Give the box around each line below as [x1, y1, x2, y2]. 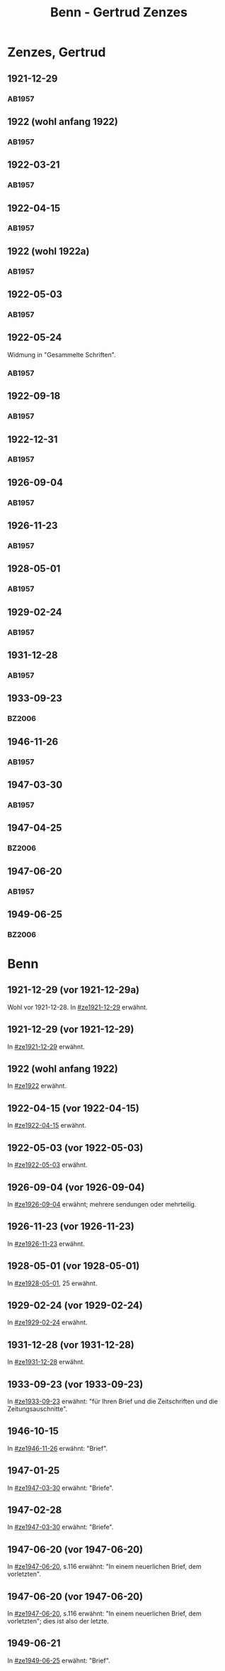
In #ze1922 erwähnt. [7, 1082, 67, 1090]
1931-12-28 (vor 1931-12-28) [7, 1339, 134, 1351]
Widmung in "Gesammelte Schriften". [7, 350, 116, 359]
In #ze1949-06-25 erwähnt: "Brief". [7, 1656, 111, 1665]
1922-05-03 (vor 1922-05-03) [7, 1141, 144, 1154]
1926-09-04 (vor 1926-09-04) [7, 1181, 145, 1193]
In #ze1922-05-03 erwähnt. [7, 1160, 88, 1169]
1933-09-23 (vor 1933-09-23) [7, 1378, 144, 1390]
